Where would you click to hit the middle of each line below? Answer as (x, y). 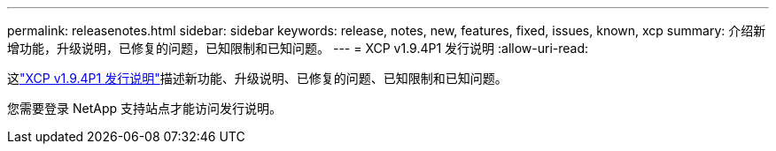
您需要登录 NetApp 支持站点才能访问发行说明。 (144, 108)
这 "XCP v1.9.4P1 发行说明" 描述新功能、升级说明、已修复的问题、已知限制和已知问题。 (257, 78)
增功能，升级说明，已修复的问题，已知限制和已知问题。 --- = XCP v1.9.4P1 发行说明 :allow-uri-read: (298, 48)
